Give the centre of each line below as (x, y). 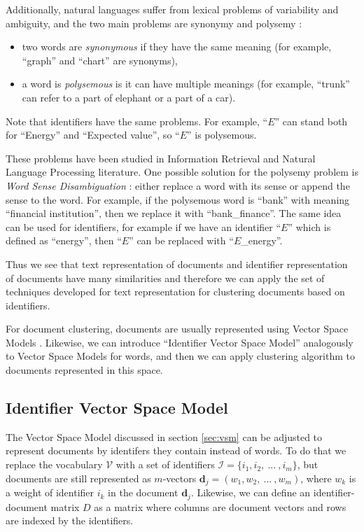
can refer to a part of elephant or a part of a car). (129, 97)
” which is (309, 226)
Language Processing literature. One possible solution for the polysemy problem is (182, 172)
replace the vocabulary (54, 464)
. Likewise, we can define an (251, 492)
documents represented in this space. (84, 370)
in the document (143, 492)
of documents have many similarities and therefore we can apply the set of (165, 278)
